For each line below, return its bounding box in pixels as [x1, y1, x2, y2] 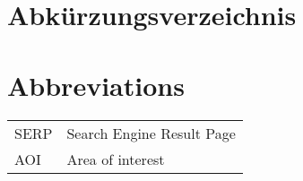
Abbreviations [7, 66, 185, 103]
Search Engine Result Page [66, 122, 236, 143]
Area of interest [66, 148, 165, 169]
